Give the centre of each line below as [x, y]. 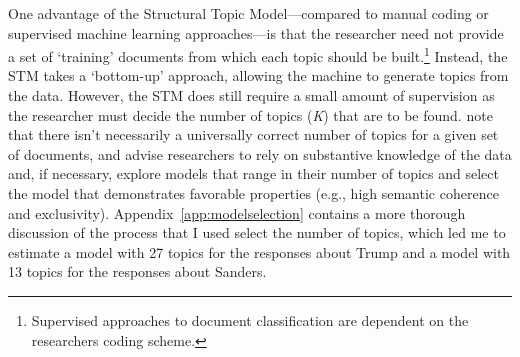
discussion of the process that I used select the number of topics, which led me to [257, 232]
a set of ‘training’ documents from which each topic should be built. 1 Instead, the [258, 54]
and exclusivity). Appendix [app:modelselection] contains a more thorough [237, 212]
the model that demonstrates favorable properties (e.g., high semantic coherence [253, 193]
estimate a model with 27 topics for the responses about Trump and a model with [259, 251]
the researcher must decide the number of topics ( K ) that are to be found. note [250, 114]
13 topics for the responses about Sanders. [137, 271]
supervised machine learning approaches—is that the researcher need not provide [256, 32]
